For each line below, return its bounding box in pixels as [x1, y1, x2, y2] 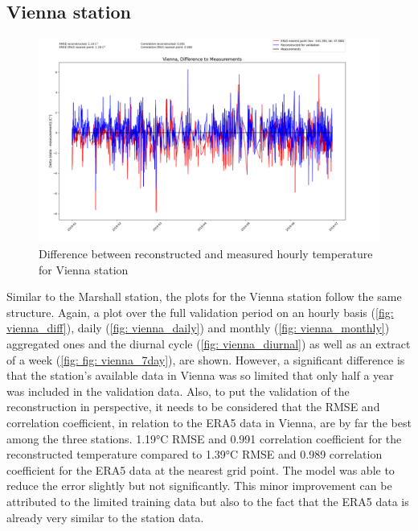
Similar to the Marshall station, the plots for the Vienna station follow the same [6, 288, 402, 305]
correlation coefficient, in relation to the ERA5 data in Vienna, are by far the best [6, 414, 412, 430]
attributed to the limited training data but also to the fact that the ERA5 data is [6, 492, 409, 509]
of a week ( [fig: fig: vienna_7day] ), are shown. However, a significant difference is [6, 351, 405, 368]
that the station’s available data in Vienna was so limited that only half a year [6, 367, 394, 384]
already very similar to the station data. [6, 508, 204, 525]
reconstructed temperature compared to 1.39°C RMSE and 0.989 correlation [6, 446, 383, 463]
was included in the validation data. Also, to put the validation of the [6, 382, 350, 399]
